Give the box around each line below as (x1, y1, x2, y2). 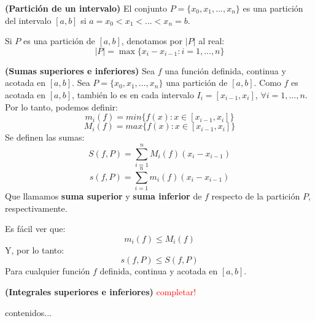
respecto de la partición (211, 190, 300, 202)
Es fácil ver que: (5, 222, 66, 235)
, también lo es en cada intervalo (72, 88, 194, 101)
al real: (198, 34, 225, 47)
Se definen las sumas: (5, 131, 85, 144)
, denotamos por (121, 34, 183, 47)
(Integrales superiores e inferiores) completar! (5, 285, 196, 298)
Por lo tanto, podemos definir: (5, 100, 118, 113)
